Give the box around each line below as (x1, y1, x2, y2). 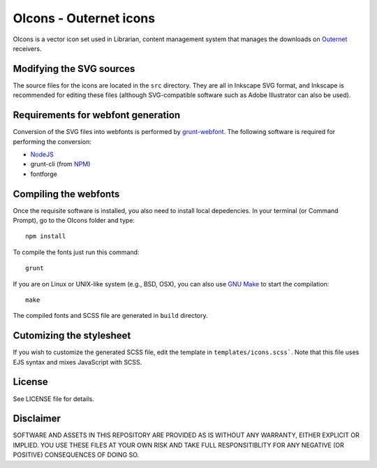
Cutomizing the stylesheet (13, 330, 131, 342)
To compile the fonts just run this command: (13, 248, 140, 256)
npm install (25, 233, 66, 240)
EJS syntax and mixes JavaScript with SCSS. (13, 358, 142, 366)
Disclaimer (13, 413, 61, 425)
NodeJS (30, 150, 54, 159)
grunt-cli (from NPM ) (30, 160, 91, 168)
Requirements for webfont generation (13, 109, 181, 122)
